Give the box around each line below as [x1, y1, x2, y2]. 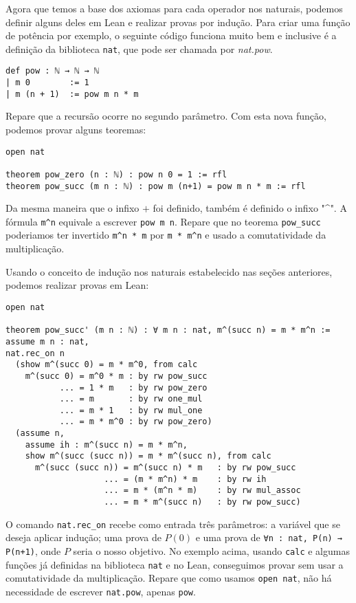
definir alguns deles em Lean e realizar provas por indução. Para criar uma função [5, 14, 351, 29]
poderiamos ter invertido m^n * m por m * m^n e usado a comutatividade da [5, 228, 326, 242]
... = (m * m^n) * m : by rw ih [104, 474, 267, 484]
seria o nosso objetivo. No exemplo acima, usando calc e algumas [73, 544, 350, 558]
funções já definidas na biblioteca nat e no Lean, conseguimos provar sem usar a [5, 557, 344, 571]
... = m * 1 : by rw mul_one [59, 405, 203, 415]
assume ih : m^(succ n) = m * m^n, [25, 439, 188, 450]
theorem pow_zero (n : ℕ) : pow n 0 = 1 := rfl [5, 169, 227, 179]
